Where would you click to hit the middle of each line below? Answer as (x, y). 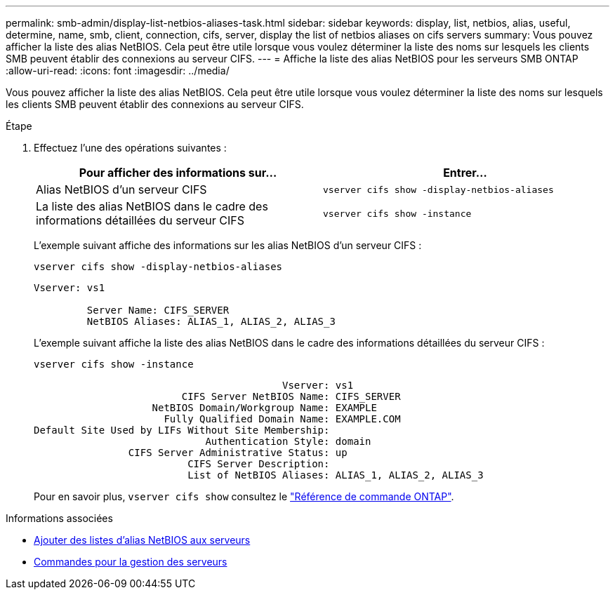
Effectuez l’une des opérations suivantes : (130, 148)
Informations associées (59, 518)
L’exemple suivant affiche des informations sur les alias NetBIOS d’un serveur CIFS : (228, 245)
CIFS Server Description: (259, 464)
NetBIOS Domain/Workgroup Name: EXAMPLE (264, 408)
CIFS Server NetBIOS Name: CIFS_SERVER (291, 396)
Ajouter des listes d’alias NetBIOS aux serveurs (142, 540)
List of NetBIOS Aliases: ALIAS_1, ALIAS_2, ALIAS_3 (336, 475)
